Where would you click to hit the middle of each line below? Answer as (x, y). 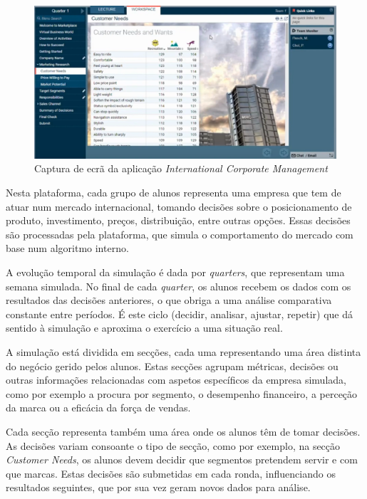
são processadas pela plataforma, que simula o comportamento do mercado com (180, 234)
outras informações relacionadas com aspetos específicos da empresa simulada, (176, 380)
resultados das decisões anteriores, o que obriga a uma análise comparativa (169, 300)
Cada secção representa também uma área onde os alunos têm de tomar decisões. (183, 431)
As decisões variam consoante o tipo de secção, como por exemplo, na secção (173, 445)
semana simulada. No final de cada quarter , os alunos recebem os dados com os (179, 286)
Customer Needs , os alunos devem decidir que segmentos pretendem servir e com (182, 459)
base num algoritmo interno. (67, 248)
